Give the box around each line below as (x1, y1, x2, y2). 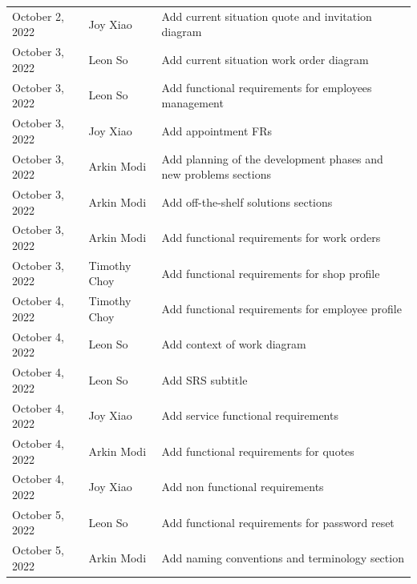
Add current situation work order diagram (161, 50, 369, 67)
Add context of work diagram (161, 336, 306, 352)
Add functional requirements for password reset (161, 514, 395, 530)
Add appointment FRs (161, 122, 272, 139)
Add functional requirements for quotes (161, 442, 354, 459)
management (161, 95, 224, 111)
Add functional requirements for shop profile (161, 264, 380, 281)
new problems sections (161, 166, 271, 183)
